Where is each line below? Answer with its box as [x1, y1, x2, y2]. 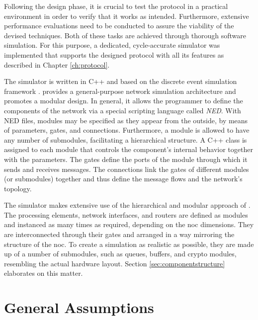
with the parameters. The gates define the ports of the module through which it [4, 154, 248, 164]
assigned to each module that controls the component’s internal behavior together [4, 144, 253, 155]
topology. [4, 183, 32, 193]
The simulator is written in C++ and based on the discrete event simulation [4, 76, 237, 86]
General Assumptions [4, 297, 154, 318]
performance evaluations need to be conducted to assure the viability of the [4, 20, 234, 31]
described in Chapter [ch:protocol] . [4, 59, 110, 70]
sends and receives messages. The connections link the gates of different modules [4, 163, 249, 174]
